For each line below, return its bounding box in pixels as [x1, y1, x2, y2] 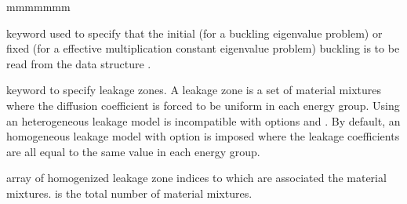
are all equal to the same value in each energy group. [6, 143, 260, 159]
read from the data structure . [6, 55, 151, 71]
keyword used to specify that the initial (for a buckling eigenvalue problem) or [6, 24, 383, 41]
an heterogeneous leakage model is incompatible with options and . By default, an [6, 112, 401, 129]
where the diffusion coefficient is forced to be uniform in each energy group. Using [6, 97, 400, 113]
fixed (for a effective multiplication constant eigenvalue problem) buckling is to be [6, 40, 400, 56]
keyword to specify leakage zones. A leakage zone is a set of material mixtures [6, 82, 381, 98]
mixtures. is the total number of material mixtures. [6, 184, 253, 201]
